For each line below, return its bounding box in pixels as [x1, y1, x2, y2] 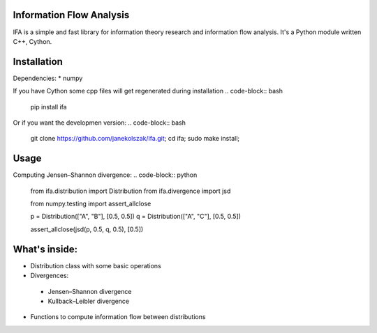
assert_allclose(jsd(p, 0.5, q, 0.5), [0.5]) [30, 225, 144, 233]
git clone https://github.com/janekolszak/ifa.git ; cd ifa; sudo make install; [30, 134, 240, 143]
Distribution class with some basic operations [30, 261, 162, 270]
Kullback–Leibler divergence [47, 297, 129, 305]
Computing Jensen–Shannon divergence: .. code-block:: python [13, 171, 198, 179]
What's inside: [13, 243, 78, 255]
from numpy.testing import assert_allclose [30, 199, 151, 208]
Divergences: [30, 272, 69, 280]
